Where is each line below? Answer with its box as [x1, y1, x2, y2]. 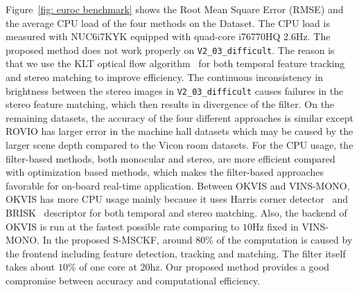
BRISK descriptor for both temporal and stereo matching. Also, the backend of [6, 206, 347, 220]
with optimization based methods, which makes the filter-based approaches [6, 165, 324, 179]
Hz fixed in [252, 219, 299, 233]
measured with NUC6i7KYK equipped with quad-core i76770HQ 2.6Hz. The [6, 29, 331, 44]
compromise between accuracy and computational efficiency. [6, 273, 261, 287]
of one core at [79, 259, 137, 274]
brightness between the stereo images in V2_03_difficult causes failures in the [6, 83, 344, 98]
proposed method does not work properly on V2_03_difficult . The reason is [6, 42, 335, 57]
